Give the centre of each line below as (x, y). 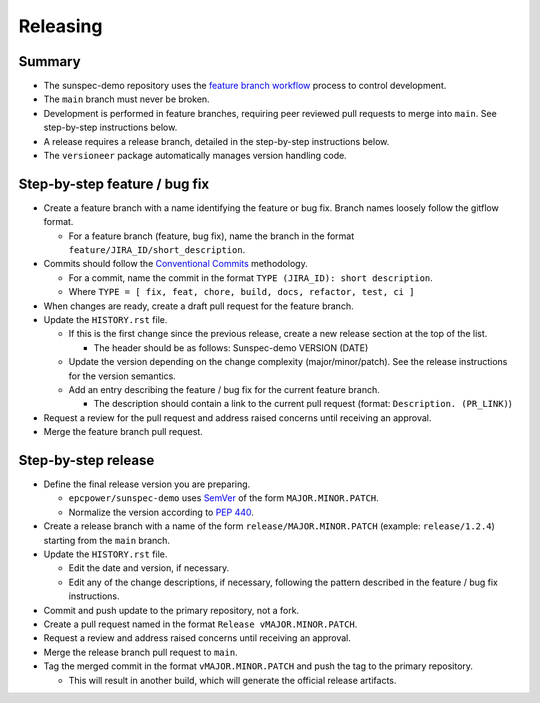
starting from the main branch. (106, 540)
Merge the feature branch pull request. (123, 432)
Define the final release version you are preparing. (147, 484)
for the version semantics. (122, 376)
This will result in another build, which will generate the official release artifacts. (232, 680)
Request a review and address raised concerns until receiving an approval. (197, 638)
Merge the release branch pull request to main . (141, 652)
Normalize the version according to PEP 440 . (161, 512)
